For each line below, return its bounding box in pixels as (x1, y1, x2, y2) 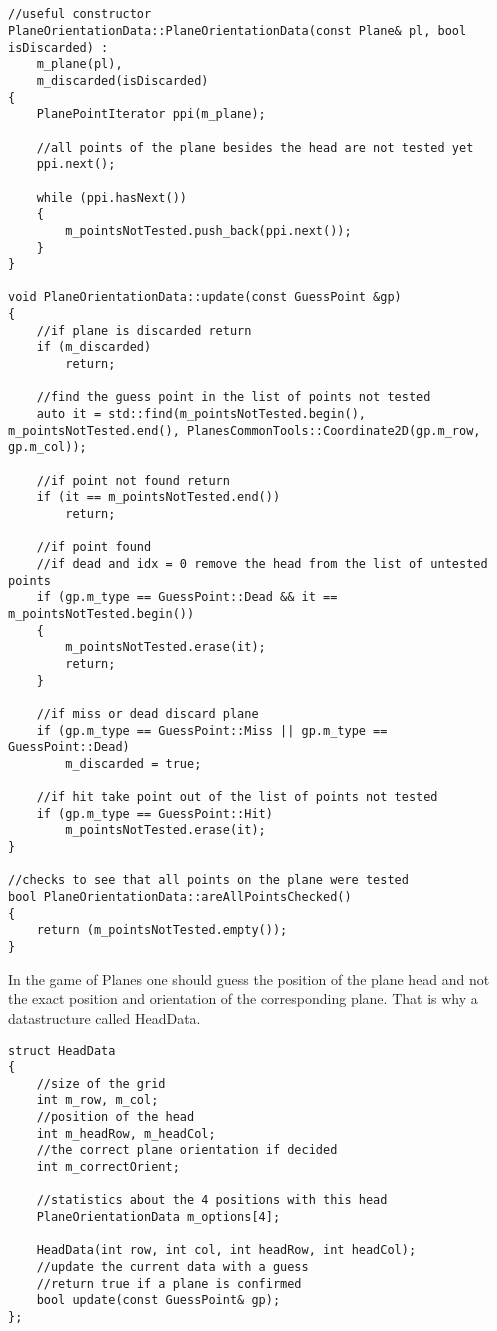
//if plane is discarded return (36, 323, 252, 338)
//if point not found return (36, 473, 230, 488)
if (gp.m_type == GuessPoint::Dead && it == (36, 590, 338, 605)
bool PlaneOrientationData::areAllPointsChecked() (8, 890, 352, 905)
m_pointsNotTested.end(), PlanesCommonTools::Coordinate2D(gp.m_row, (8, 423, 481, 438)
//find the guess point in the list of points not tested (36, 390, 431, 405)
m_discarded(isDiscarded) (36, 73, 209, 88)
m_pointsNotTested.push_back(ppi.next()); (65, 223, 352, 238)
